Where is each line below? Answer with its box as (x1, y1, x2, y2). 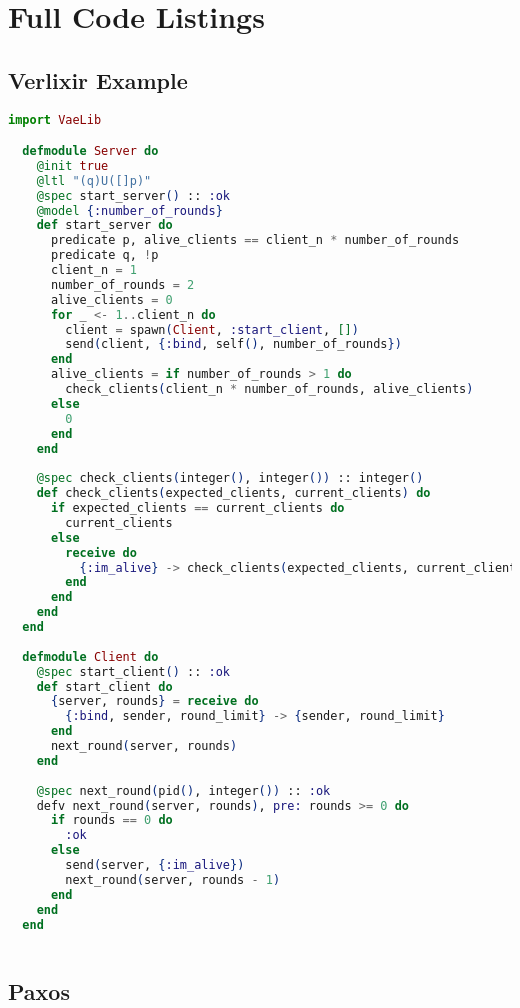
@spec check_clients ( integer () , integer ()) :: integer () (36, 471, 424, 486)
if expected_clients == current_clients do (50, 501, 345, 516)
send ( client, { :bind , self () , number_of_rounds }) (65, 337, 402, 352)
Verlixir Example (8, 64, 188, 95)
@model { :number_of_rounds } (36, 203, 223, 218)
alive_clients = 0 (50, 292, 173, 307)
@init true (36, 158, 109, 173)
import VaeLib (8, 112, 102, 127)
